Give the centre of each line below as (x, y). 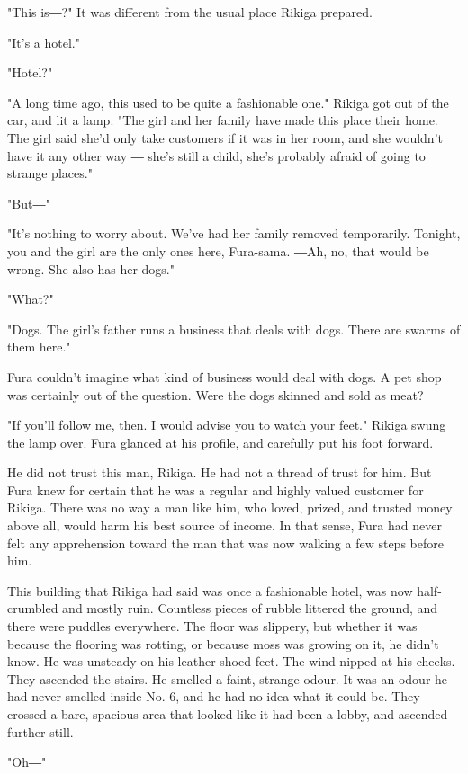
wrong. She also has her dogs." (91, 268)
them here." (39, 347)
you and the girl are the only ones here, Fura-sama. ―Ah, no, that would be (218, 250)
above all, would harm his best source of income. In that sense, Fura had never (225, 525)
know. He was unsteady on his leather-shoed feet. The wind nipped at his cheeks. (231, 661)
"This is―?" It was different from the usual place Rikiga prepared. (190, 12)
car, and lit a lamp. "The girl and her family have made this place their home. (223, 120)
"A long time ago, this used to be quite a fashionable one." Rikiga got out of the (228, 102)
